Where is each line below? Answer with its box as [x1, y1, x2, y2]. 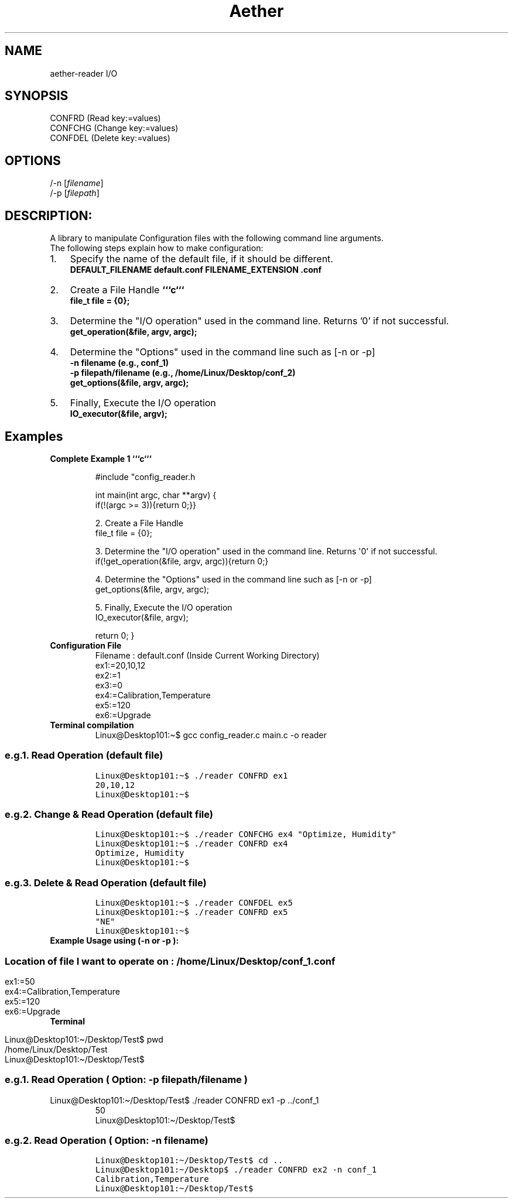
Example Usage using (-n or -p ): [50, 935, 179, 946]
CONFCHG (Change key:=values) [50, 123, 179, 133]
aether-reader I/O [50, 68, 118, 78]
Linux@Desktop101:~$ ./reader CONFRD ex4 [95, 839, 288, 849]
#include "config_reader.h [95, 471, 196, 482]
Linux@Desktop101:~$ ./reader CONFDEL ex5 [95, 898, 293, 908]
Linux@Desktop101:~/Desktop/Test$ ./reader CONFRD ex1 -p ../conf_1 [50, 1095, 319, 1105]
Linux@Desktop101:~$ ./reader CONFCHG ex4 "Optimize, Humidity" [95, 830, 396, 839]
